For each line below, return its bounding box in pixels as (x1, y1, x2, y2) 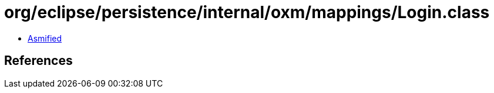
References (4, 53, 73, 68)
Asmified (28, 33, 62, 43)
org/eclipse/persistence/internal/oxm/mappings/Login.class (4, 2, 490, 22)
